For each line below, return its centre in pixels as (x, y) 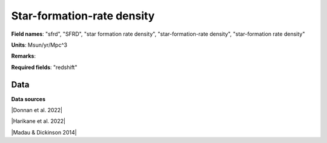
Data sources (28, 99)
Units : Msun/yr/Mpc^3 (39, 45)
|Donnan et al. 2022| (37, 110)
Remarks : (24, 56)
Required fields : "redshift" (44, 67)
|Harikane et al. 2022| (38, 121)
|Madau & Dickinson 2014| (44, 132)
